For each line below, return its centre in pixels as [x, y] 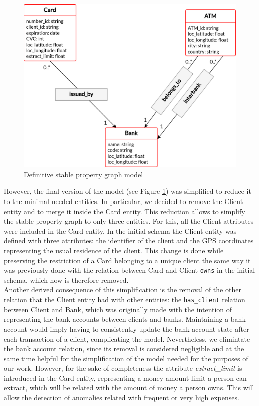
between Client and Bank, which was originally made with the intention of [118, 309]
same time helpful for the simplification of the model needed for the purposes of [126, 358]
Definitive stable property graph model [84, 174]
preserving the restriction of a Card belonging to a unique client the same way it [127, 260]
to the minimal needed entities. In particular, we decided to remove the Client [124, 201]
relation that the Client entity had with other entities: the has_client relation [125, 299]
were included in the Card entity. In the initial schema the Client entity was [120, 230]
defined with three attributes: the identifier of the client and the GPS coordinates [129, 240]
